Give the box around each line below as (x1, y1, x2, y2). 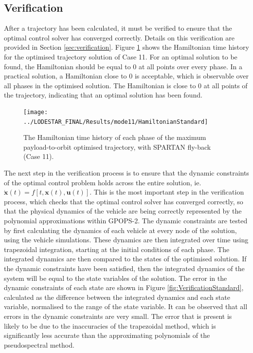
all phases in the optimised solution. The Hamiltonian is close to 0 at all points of (4, 80, 248, 90)
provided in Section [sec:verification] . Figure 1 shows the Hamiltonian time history (4, 42, 249, 52)
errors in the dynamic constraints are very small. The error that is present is (4, 311, 232, 321)
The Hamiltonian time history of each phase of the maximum (23, 132, 206, 142)
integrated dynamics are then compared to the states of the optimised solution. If (4, 254, 247, 264)
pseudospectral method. (4, 339, 74, 350)
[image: (23, 108, 48, 116)
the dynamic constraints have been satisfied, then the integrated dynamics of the (4, 263, 245, 273)
